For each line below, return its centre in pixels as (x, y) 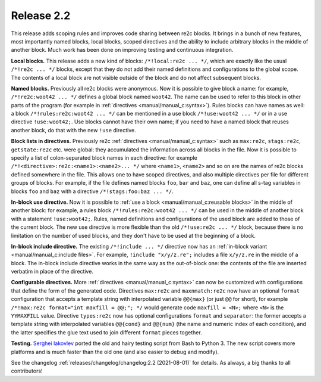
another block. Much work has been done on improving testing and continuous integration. (122, 50)
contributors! (27, 371)
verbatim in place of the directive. (52, 272)
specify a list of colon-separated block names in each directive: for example (104, 158)
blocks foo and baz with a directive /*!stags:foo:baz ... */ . (92, 191)
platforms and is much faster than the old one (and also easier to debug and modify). (115, 352)
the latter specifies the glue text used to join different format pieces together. (106, 332)
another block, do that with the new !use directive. (73, 130)
